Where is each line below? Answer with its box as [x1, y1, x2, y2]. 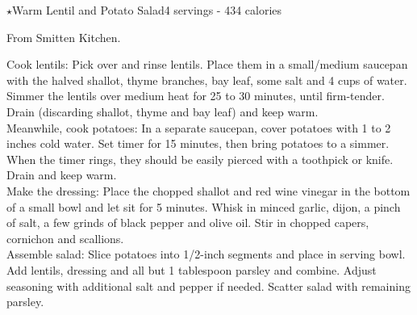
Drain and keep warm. [6, 166, 117, 183]
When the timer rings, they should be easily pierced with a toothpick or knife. [6, 150, 394, 167]
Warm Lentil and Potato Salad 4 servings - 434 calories [12, 2, 282, 18]
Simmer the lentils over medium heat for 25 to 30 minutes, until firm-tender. [6, 87, 385, 104]
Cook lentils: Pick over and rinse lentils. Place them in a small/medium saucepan [6, 56, 408, 73]
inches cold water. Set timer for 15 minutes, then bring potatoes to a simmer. [6, 135, 390, 152]
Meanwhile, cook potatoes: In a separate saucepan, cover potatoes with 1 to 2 [6, 119, 391, 136]
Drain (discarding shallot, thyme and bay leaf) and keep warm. [6, 103, 319, 120]
